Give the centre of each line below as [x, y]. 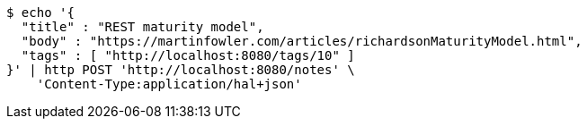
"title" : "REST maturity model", [142, 27]
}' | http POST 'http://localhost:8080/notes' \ [181, 70]
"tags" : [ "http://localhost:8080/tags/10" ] [188, 55]
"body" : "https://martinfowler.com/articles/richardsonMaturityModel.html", [302, 41]
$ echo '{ [40, 13]
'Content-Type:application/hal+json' [169, 84]
